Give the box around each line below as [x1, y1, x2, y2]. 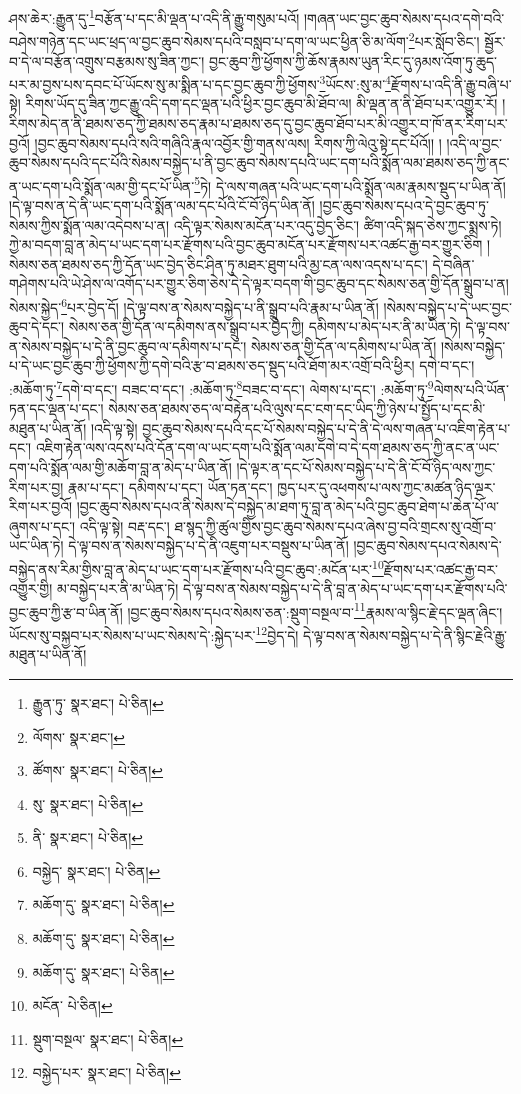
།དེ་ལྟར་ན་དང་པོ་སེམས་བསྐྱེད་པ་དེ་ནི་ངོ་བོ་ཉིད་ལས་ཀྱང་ [236, 457, 496, 477]
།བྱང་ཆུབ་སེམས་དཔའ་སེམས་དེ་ [353, 535, 502, 556]
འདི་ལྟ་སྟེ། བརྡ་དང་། [79, 515, 170, 536]
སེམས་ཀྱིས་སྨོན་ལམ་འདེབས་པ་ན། [9, 214, 170, 235]
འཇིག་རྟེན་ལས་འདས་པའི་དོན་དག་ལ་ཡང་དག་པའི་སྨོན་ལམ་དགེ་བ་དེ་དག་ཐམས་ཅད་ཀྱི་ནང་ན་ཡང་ [35, 437, 500, 458]
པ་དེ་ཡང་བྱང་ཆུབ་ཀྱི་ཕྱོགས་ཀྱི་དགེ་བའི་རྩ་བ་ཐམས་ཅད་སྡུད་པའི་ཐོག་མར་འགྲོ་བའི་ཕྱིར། [9, 355, 415, 376]
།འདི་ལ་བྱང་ [446, 132, 502, 153]
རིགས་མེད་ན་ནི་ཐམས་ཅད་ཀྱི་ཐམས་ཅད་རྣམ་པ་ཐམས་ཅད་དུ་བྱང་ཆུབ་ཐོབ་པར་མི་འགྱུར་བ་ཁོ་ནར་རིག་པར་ [9, 112, 508, 133]
